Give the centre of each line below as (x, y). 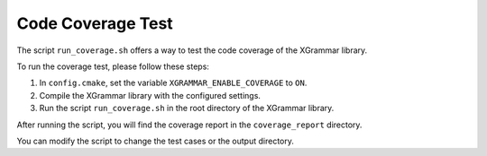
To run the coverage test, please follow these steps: (113, 66)
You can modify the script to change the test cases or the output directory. (156, 141)
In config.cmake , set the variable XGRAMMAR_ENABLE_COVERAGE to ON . (173, 83)
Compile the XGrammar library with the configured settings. (150, 95)
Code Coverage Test (95, 23)
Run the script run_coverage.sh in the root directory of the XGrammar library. (187, 108)
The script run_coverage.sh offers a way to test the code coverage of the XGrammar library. (192, 50)
